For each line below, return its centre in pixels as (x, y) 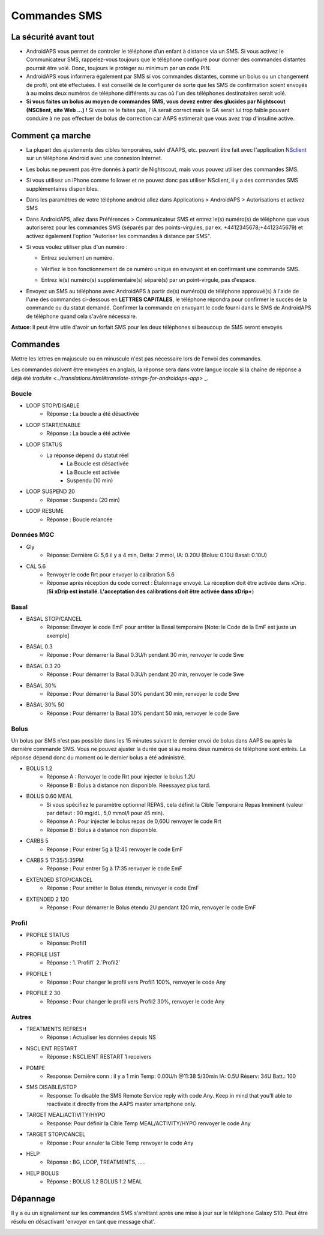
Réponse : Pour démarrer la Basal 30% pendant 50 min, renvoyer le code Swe (143, 713)
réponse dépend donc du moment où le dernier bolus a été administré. (98, 757)
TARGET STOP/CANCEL (56, 1134)
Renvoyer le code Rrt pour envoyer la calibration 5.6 (111, 574)
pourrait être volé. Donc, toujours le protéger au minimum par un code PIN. (118, 68)
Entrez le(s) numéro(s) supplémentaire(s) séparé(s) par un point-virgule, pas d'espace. (148, 280)
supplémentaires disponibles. (62, 188)
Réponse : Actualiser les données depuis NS (101, 1037)
